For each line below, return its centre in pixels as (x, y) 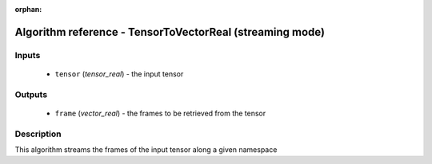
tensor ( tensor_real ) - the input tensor (119, 74)
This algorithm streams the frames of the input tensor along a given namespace (146, 150)
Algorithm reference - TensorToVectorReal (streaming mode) (170, 32)
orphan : (28, 9)
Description (38, 134)
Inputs (28, 55)
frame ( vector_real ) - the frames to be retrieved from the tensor (160, 113)
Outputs (31, 94)
